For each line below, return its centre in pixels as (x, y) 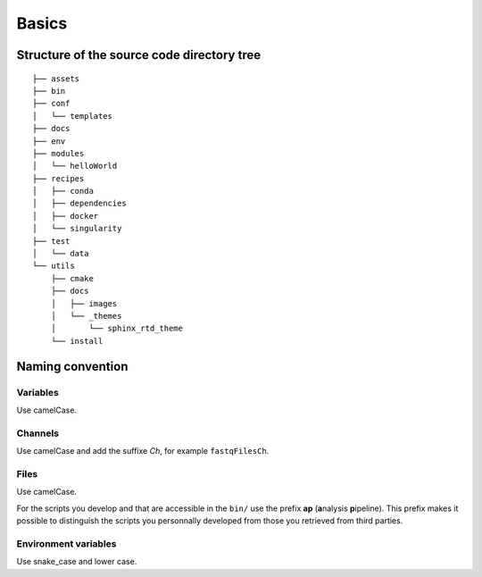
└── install (77, 341)
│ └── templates (73, 116)
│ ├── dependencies (79, 204)
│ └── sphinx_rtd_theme (116, 329)
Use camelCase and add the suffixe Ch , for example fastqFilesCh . (143, 451)
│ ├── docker (66, 216)
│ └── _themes (86, 316)
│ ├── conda (63, 191)
